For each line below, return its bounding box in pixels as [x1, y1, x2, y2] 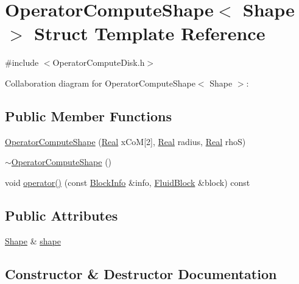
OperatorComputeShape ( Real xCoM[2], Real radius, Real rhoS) [5, 135, 246, 147]
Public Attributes [5, 205, 118, 224]
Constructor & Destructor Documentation [5, 264, 277, 283]
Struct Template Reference [34, 21, 266, 46]
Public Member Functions [5, 106, 172, 125]
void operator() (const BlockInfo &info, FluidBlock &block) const [5, 176, 250, 188]
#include [5, 56, 39, 69]
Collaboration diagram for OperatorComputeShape [5, 76, 195, 89]
